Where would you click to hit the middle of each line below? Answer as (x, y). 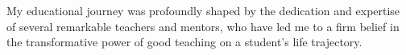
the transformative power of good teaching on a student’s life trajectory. (184, 42)
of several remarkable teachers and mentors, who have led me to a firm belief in (203, 26)
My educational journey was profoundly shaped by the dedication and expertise (203, 10)
